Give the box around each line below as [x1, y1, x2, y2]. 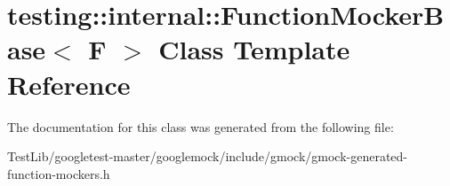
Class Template [158, 31, 350, 67]
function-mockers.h [7, 164, 110, 182]
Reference [7, 66, 131, 102]
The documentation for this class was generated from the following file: [7, 117, 394, 136]
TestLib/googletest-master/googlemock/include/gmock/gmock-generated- [7, 147, 408, 166]
